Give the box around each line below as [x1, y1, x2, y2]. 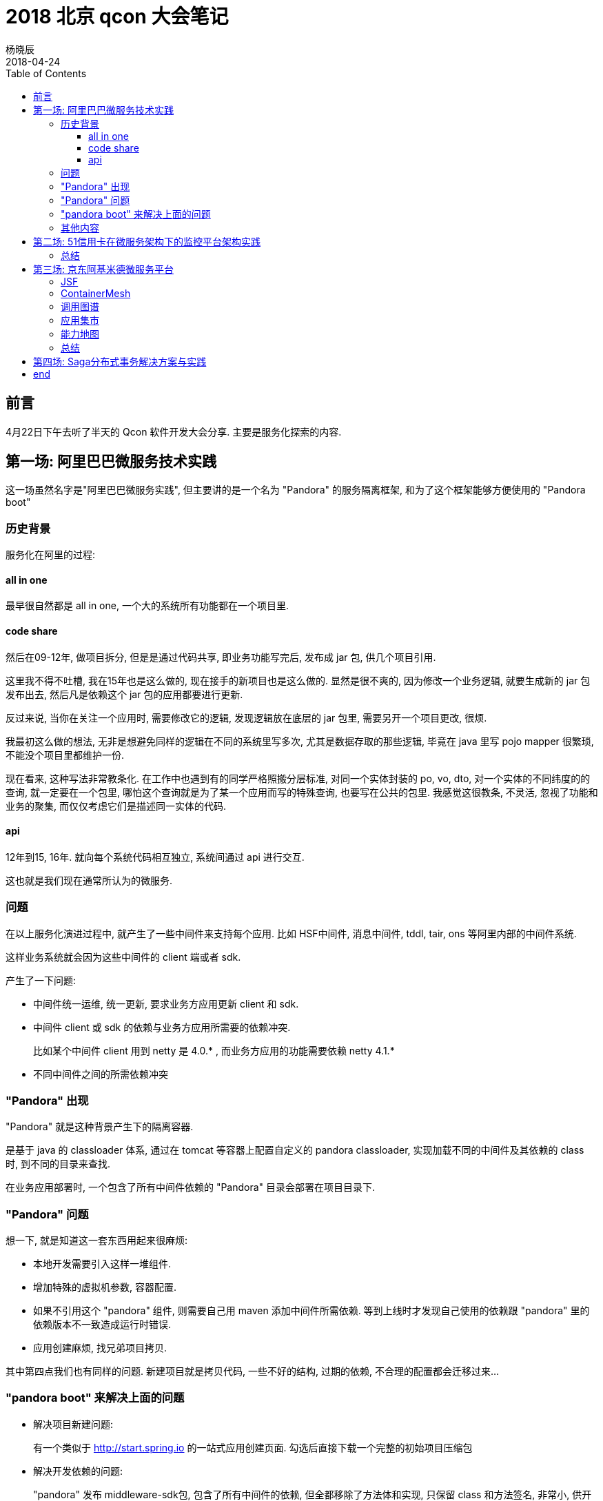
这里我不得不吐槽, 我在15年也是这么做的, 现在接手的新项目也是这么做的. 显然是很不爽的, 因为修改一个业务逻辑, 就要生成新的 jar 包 [6, 674, 591, 686]
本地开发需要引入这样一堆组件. [33, 1258, 172, 1270]
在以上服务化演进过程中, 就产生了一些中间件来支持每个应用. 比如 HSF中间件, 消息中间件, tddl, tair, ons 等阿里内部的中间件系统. [6, 927, 577, 939]
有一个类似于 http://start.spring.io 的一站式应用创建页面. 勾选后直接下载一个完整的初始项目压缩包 [33, 1441, 473, 1453]
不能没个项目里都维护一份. [6, 748, 125, 761]
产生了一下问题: [6, 974, 76, 986]
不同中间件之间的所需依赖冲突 [33, 1068, 168, 1080]
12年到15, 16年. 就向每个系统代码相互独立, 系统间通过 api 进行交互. [6, 850, 305, 863]
